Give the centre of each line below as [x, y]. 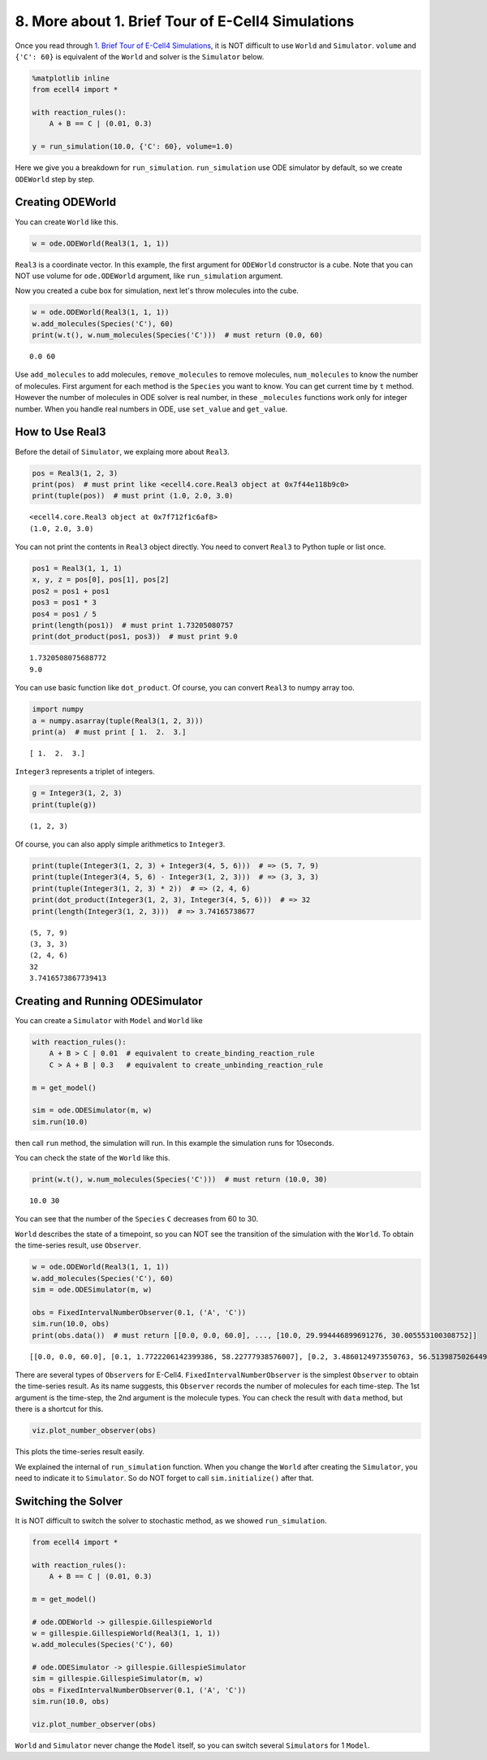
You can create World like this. [67, 222]
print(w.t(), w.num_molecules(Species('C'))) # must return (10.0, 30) [180, 1180]
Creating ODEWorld [66, 202]
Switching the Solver [69, 1501]
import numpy [58, 709]
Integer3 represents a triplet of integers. [85, 772]
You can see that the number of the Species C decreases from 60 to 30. [137, 1219]
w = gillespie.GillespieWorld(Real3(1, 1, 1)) [126, 1633]
